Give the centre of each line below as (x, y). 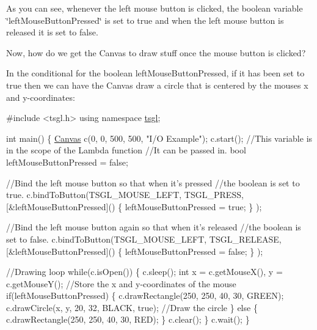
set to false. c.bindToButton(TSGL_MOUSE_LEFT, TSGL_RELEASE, (144, 239)
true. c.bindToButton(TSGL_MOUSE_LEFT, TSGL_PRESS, (125, 195)
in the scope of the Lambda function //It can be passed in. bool (126, 150)
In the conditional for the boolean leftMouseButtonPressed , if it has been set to (155, 73)
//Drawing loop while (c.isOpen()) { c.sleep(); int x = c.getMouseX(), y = (144, 272)
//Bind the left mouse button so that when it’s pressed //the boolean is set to (153, 182)
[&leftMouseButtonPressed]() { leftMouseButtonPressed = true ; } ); (134, 206)
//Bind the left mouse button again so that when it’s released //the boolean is (154, 227)
